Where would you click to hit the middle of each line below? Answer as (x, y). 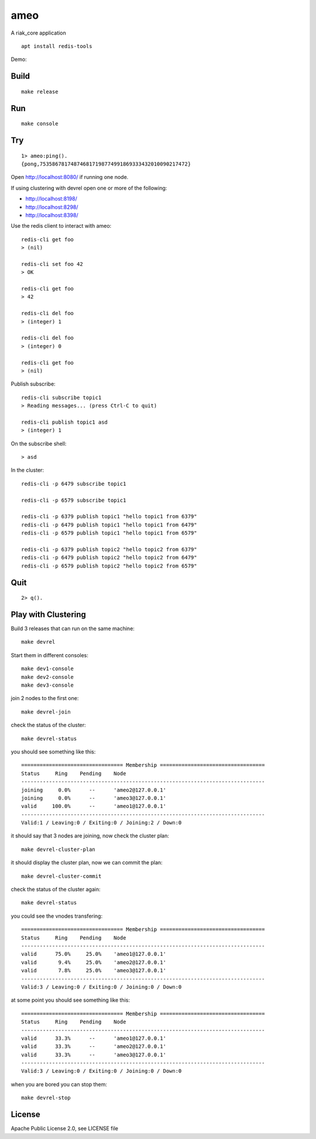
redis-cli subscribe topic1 (61, 397)
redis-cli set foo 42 (52, 264)
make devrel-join (46, 712)
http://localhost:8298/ (52, 207)
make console (40, 124)
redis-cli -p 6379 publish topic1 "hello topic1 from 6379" (109, 517)
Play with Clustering (48, 614)
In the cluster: (27, 470)
